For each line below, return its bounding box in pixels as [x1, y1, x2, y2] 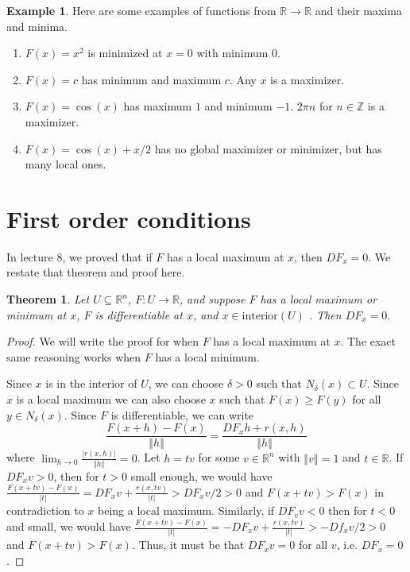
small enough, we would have [130, 467, 273, 484]
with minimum [196, 44, 269, 61]
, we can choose [148, 375, 224, 392]
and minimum [204, 98, 273, 114]
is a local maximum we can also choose [16, 391, 206, 408]
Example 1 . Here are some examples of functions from [6, 2, 277, 18]
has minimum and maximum [81, 71, 222, 87]
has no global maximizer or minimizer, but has [154, 140, 382, 157]
